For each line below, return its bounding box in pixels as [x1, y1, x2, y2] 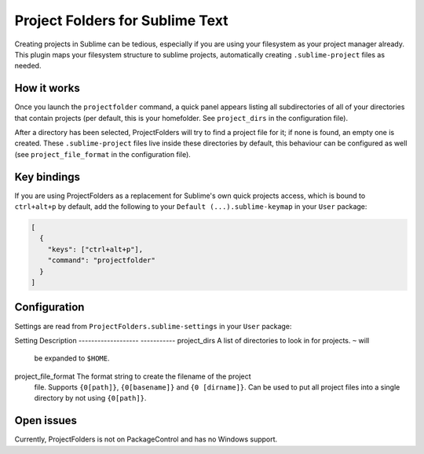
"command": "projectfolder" [47, 256, 156, 265]
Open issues [14, 414, 78, 427]
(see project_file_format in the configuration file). [14, 149, 192, 159]
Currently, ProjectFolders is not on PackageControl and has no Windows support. [14, 434, 278, 444]
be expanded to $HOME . [34, 353, 110, 363]
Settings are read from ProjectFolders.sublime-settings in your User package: [14, 321, 292, 331]
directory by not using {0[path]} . [34, 394, 147, 403]
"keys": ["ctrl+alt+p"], [47, 244, 144, 254]
